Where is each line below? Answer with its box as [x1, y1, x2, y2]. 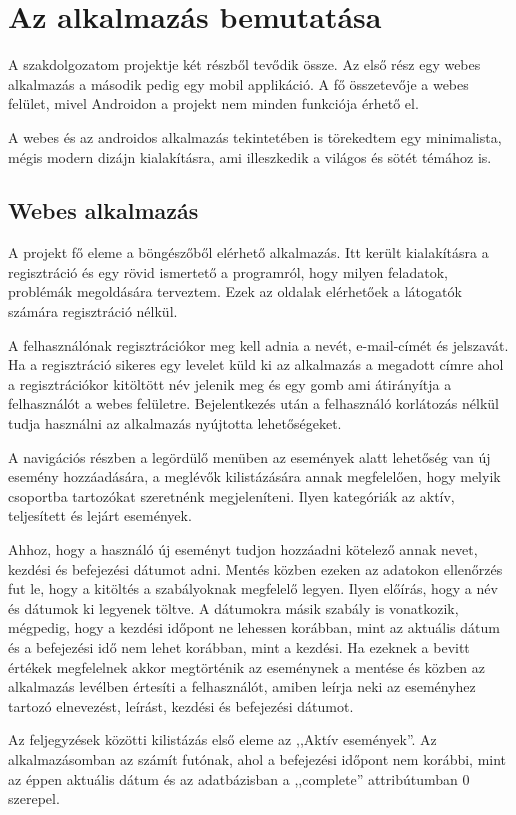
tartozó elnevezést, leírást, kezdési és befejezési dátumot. [8, 695, 354, 716]
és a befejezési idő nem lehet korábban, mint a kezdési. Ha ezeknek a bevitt [8, 636, 470, 657]
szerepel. [8, 788, 60, 809]
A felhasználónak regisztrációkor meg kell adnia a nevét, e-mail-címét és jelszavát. [8, 334, 509, 355]
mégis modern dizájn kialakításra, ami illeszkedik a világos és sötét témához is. [8, 146, 492, 167]
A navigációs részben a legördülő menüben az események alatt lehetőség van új [8, 446, 491, 467]
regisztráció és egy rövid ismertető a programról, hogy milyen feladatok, [8, 261, 448, 282]
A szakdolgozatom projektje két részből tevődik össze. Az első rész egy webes [8, 54, 481, 75]
